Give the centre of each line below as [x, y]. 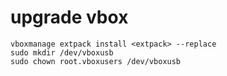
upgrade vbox [69, 17]
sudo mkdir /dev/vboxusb [62, 52]
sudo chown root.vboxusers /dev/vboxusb [96, 61]
